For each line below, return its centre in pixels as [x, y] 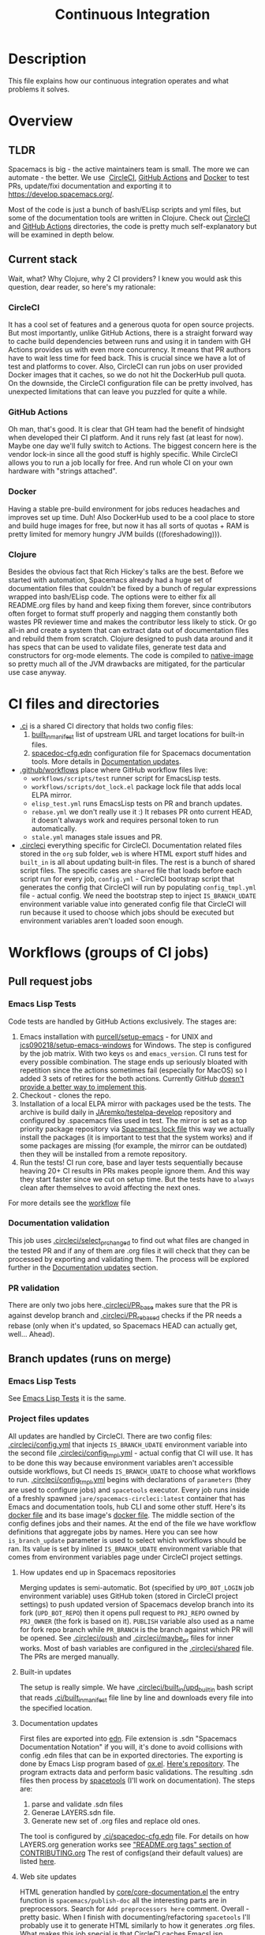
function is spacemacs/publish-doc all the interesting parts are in [123, 1900]
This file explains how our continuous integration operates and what [118, 80]
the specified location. [56, 1708]
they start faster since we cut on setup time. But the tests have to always [137, 1179]
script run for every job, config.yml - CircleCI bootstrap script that [127, 878]
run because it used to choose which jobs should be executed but [127, 912]
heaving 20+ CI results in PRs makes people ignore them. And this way [134, 1170]
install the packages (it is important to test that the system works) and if [136, 1137]
